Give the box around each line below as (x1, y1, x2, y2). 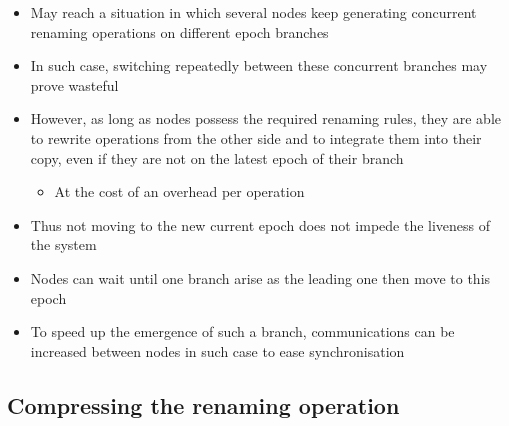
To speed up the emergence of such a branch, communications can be (30, 321, 455, 342)
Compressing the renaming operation (7, 389, 400, 420)
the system (30, 234, 97, 255)
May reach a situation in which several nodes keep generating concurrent (30, 2, 477, 22)
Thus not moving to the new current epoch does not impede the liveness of (30, 214, 491, 235)
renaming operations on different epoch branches (30, 21, 329, 42)
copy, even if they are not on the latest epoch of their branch (30, 147, 404, 168)
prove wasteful (30, 74, 119, 95)
